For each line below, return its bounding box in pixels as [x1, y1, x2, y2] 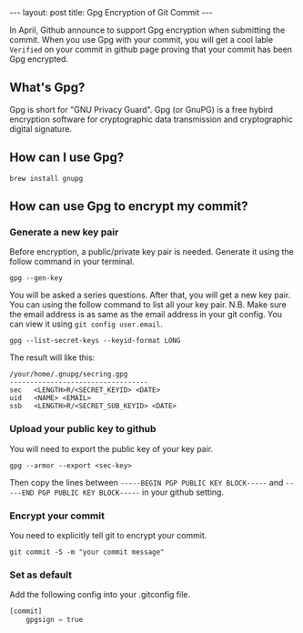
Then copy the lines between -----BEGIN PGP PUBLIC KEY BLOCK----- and [9, 477, 284, 487]
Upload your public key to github [9, 423, 157, 436]
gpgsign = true [25, 616, 84, 625]
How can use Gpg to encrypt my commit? [9, 198, 248, 215]
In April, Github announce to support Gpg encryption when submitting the [9, 25, 286, 35]
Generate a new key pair [9, 226, 119, 238]
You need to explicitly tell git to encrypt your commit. [9, 529, 207, 540]
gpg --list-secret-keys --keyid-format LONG [9, 337, 181, 346]
